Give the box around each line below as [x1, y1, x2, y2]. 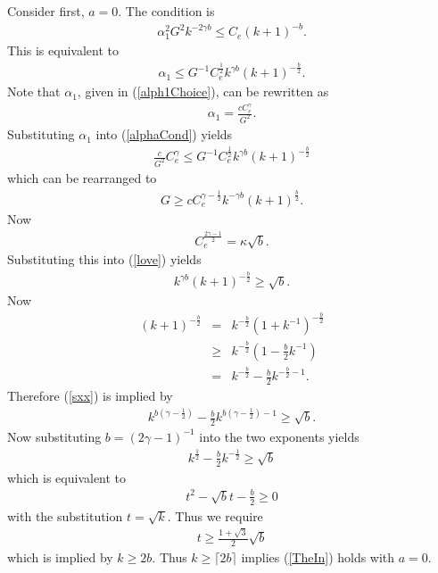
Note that [7, 82, 61, 101]
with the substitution [7, 506, 123, 525]
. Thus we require [167, 506, 263, 525]
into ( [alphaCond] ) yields [95, 125, 233, 144]
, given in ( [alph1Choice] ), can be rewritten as [77, 82, 329, 101]
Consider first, [7, 2, 85, 20]
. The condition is [118, 2, 215, 20]
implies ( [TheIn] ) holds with [241, 547, 395, 566]
